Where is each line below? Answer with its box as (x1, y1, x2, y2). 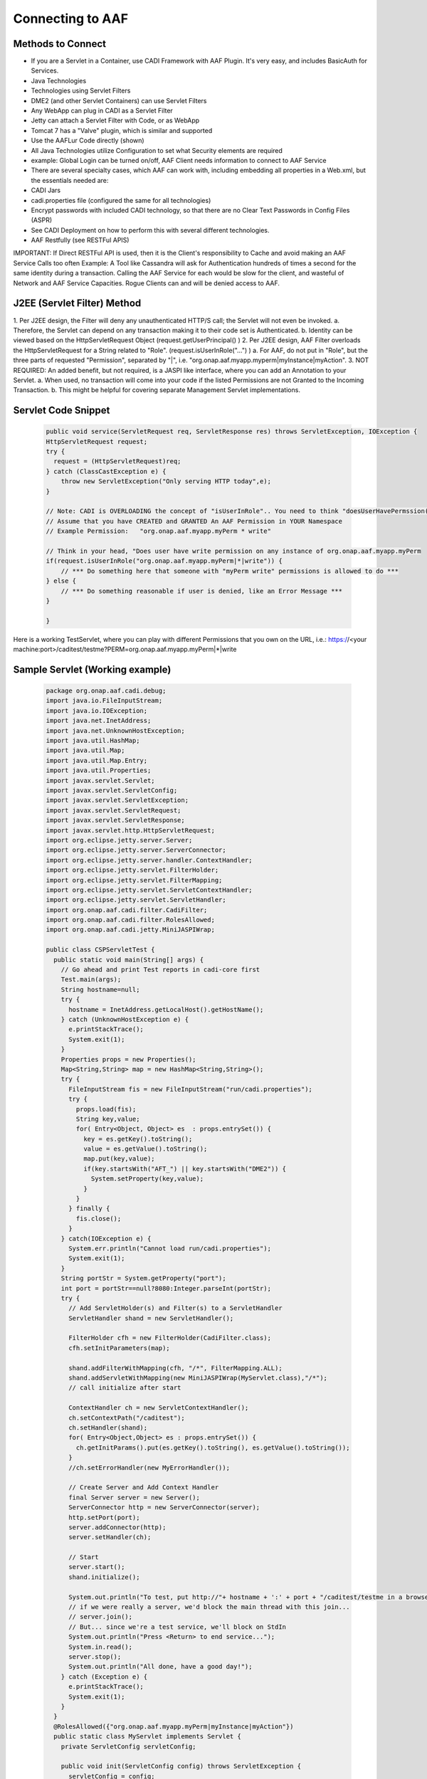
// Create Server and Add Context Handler (68, 1484, 219, 1492)
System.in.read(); (68, 1642, 133, 1651)
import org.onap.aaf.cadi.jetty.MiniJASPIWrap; (46, 926, 215, 934)
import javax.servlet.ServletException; (46, 796, 189, 804)
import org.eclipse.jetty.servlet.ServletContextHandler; (46, 886, 253, 894)
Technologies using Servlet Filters (31, 86, 131, 95)
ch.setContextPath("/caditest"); (68, 1413, 185, 1422)
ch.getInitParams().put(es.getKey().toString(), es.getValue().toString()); (75, 1443, 350, 1452)
